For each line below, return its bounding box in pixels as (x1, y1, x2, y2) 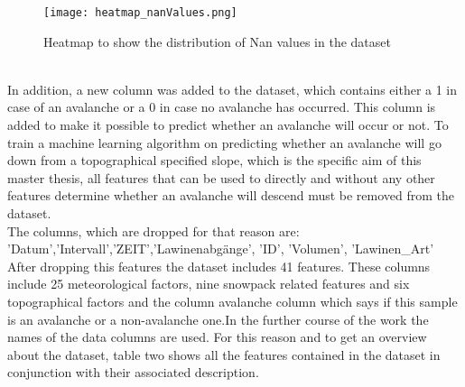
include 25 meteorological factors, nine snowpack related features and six (7, 274, 410, 293)
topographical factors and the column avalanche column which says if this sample (7, 291, 458, 310)
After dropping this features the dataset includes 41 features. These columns (7, 256, 431, 275)
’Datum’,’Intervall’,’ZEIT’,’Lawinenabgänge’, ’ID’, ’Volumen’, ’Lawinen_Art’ (7, 239, 434, 258)
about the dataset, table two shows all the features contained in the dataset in (7, 345, 441, 364)
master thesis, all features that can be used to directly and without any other (7, 168, 435, 187)
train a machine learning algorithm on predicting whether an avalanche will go (7, 133, 442, 152)
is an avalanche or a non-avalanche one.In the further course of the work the (7, 309, 429, 328)
